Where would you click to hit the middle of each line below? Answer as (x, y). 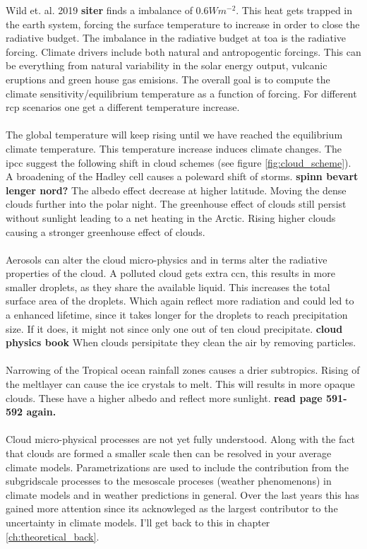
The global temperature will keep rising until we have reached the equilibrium (174, 135)
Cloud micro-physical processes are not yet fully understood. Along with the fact (180, 439)
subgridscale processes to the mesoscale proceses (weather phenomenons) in (169, 481)
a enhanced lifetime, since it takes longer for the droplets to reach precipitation (177, 315)
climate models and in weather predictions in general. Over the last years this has (182, 494)
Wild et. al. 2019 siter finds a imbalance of (99, 10)
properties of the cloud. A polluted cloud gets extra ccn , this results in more (170, 273)
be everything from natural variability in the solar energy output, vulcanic (167, 65)
